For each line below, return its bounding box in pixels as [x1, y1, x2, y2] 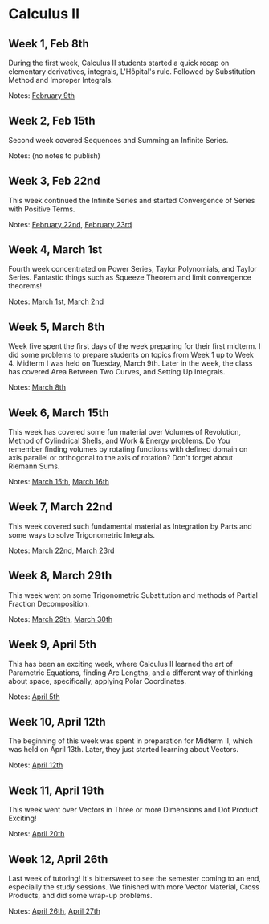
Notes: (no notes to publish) [8, 150, 100, 161]
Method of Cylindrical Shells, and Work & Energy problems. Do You [8, 435, 230, 446]
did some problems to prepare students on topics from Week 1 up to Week [8, 350, 255, 360]
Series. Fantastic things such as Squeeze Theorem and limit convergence [8, 272, 251, 282]
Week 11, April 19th [8, 783, 104, 797]
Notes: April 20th [8, 829, 65, 839]
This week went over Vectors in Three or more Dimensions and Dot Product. [8, 805, 261, 815]
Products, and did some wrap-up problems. [8, 890, 153, 900]
